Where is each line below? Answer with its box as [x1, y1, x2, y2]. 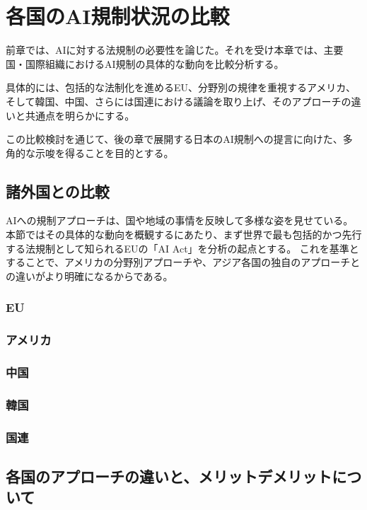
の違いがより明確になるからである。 [6, 268, 173, 283]
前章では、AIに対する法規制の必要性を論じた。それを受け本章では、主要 [6, 42, 344, 57]
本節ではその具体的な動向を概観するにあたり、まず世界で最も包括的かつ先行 [6, 227, 362, 242]
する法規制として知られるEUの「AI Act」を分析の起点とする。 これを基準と [6, 240, 359, 255]
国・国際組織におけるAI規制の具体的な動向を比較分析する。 [6, 56, 284, 71]
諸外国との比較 [6, 180, 110, 202]
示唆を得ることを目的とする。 [35, 145, 174, 160]
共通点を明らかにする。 [25, 108, 135, 122]
